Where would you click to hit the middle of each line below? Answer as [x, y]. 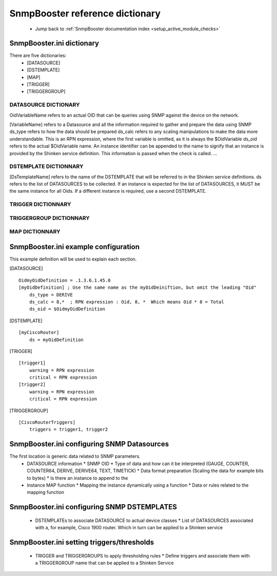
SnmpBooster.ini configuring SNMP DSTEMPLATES [93, 507]
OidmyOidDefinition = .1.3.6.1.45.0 [65, 280]
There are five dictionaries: [38, 55]
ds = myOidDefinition [56, 340]
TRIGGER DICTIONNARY [40, 205]
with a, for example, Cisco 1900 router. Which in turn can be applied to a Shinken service [129, 528]
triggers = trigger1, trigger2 [68, 430]
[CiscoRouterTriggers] [47, 422]
